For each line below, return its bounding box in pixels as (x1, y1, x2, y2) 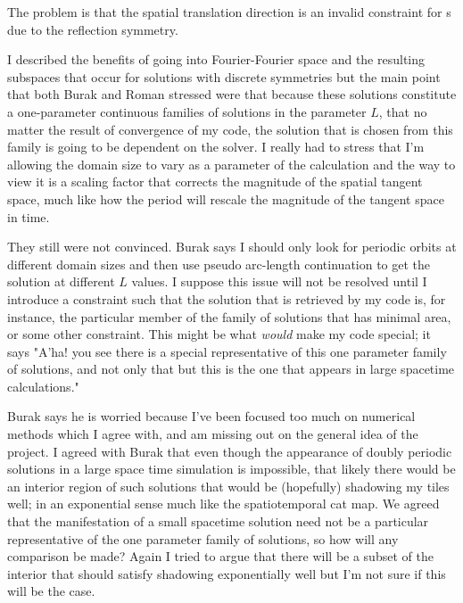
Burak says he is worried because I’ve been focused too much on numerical (7, 407, 416, 425)
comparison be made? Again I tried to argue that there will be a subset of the (7, 547, 434, 566)
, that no (378, 102, 427, 120)
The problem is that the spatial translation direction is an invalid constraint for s (7, 3, 451, 21)
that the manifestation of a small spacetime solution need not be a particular (7, 512, 429, 531)
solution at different (7, 272, 115, 291)
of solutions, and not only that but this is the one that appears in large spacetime (7, 359, 455, 378)
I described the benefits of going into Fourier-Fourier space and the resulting (7, 50, 426, 69)
